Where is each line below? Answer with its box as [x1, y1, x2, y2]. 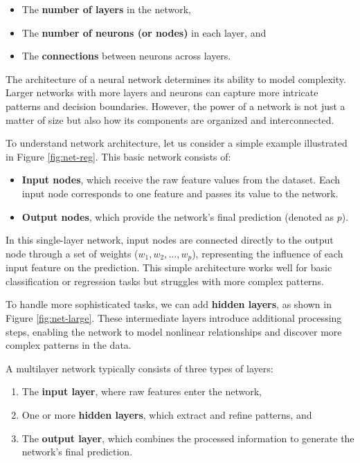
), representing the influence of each [192, 246, 343, 260]
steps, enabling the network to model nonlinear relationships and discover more [6, 324, 342, 338]
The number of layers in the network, [21, 2, 192, 16]
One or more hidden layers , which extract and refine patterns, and [21, 407, 312, 421]
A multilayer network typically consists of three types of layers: [6, 361, 273, 375]
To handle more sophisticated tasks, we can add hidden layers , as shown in [6, 297, 332, 311]
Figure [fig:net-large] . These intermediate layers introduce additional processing [6, 310, 342, 325]
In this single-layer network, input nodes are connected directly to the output [6, 233, 334, 247]
